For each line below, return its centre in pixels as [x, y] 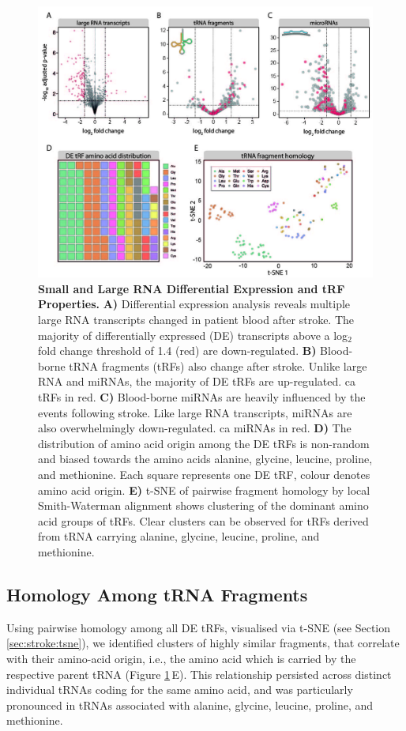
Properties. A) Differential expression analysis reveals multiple [194, 304]
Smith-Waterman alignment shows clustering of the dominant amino [203, 505]
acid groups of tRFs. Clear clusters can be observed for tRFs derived [203, 520]
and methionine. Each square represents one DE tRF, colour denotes [204, 474]
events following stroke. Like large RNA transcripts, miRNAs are [195, 412]
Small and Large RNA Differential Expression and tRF [192, 288]
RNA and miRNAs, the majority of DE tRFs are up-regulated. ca [197, 381]
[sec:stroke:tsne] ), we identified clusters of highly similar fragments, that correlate [203, 643]
